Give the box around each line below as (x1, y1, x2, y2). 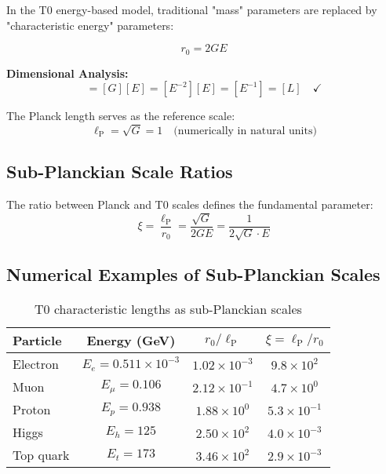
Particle (13, 331, 62, 350)
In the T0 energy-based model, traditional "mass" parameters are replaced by (6, 2, 377, 17)
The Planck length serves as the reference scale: (6, 108, 235, 124)
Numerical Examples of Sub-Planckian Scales (6, 262, 381, 286)
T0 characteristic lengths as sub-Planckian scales (35, 300, 302, 319)
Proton (13, 400, 51, 419)
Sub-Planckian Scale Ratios (6, 159, 233, 184)
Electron (13, 355, 59, 374)
